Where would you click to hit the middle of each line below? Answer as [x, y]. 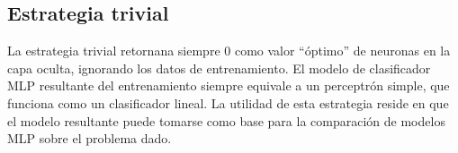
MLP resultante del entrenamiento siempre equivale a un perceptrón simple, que [229, 85]
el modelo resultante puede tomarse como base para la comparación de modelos [226, 120]
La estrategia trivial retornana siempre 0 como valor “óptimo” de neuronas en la [229, 51]
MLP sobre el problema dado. [90, 138]
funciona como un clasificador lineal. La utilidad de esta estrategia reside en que [228, 102]
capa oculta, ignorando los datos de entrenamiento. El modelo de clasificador [219, 68]
